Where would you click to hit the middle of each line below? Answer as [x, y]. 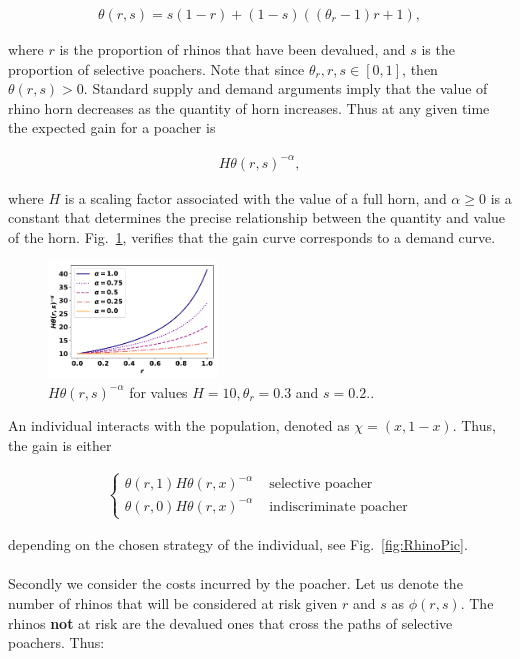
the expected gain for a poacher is [112, 127]
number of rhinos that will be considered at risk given [173, 602]
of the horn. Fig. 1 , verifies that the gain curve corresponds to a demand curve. [252, 236]
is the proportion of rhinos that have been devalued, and [232, 49]
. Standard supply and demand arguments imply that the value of [285, 88]
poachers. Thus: [56, 642]
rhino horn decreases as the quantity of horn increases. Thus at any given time [249, 107]
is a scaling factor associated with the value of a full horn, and [255, 197]
